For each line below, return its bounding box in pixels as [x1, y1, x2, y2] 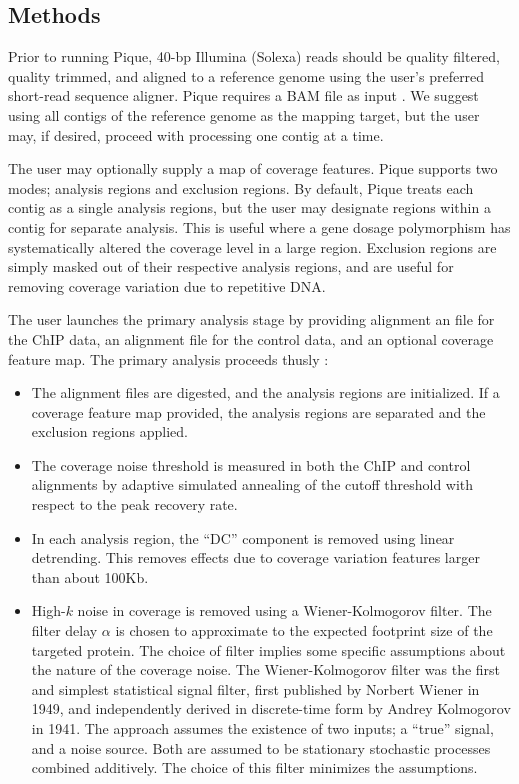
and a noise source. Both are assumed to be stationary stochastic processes [31, 737, 491, 758]
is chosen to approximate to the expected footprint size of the [115, 620, 493, 641]
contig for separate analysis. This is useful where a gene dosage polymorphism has [8, 216, 511, 237]
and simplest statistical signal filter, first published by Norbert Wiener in [31, 678, 480, 699]
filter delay [31, 620, 98, 641]
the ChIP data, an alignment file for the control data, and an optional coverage [8, 328, 494, 349]
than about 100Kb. [31, 566, 149, 587]
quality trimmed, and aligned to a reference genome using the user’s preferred [8, 65, 485, 86]
